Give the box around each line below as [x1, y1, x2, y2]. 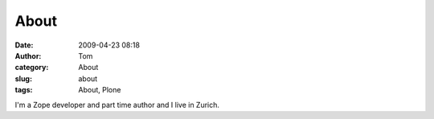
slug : [14, 73, 32, 84]
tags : [14, 85, 33, 95]
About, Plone [78, 85, 121, 95]
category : [14, 63, 49, 72]
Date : [14, 40, 34, 50]
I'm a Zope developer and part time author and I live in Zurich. [14, 100, 220, 109]
